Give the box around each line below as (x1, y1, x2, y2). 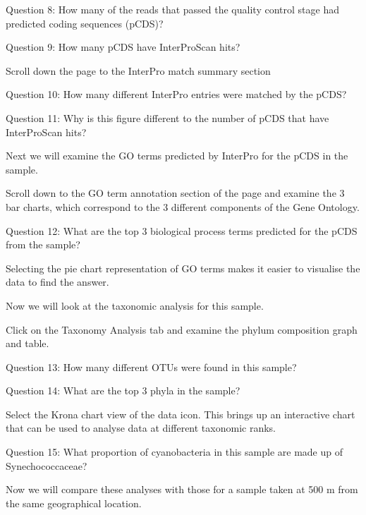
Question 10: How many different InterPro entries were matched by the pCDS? (6, 87, 347, 102)
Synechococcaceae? (6, 458, 87, 473)
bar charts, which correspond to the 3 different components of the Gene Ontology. (6, 199, 360, 214)
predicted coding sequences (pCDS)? (6, 16, 164, 30)
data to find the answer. (6, 274, 109, 289)
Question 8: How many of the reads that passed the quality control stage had (6, 2, 339, 16)
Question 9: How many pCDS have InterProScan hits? (6, 40, 240, 54)
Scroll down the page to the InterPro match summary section (6, 63, 271, 78)
